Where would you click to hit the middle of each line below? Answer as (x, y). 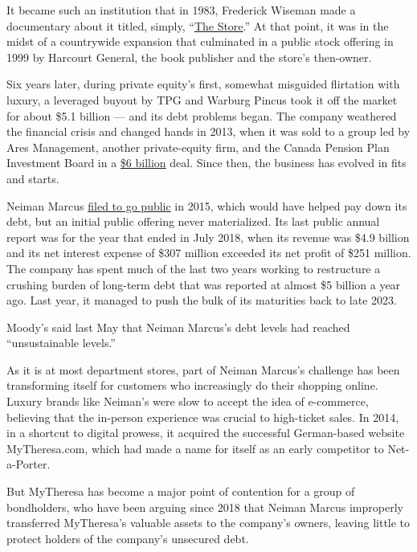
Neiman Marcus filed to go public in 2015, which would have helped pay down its (207, 205)
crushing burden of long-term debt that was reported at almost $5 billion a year (204, 284)
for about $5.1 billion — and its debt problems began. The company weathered (202, 115)
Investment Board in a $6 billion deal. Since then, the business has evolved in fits (206, 163)
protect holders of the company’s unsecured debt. (128, 538)
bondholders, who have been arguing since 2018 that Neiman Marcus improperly (205, 507)
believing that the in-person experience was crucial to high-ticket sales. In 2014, (203, 417)
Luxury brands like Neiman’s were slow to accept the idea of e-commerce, (188, 401)
